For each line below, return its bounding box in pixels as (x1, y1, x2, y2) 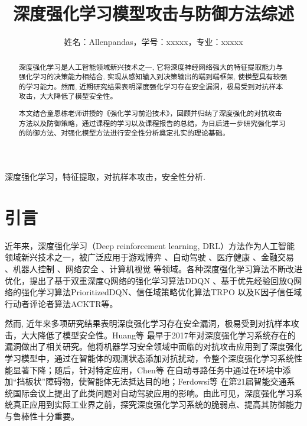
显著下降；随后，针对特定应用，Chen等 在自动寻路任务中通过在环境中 (12, 363, 283, 376)
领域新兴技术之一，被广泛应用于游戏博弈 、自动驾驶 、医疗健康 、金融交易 (5, 251, 295, 263)
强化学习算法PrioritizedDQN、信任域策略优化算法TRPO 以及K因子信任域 (21, 286, 302, 298)
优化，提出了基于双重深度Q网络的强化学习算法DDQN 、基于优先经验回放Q (5, 274, 294, 286)
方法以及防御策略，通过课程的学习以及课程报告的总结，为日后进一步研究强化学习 (18, 118, 286, 128)
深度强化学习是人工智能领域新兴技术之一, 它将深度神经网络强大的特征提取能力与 (18, 62, 283, 72)
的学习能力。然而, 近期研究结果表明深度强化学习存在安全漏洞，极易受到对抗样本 (18, 81, 283, 91)
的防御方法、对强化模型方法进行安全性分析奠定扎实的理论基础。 (18, 128, 230, 138)
